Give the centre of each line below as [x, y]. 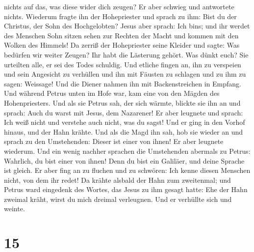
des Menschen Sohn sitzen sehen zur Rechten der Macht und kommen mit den [121, 35]
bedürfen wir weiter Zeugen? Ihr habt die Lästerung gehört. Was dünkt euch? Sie [126, 54]
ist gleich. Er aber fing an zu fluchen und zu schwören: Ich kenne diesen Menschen [127, 170]
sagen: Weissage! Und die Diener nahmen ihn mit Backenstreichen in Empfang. [123, 83]
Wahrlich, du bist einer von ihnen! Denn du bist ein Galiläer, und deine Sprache [124, 160]
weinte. [14, 209]
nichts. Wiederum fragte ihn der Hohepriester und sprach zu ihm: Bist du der [120, 16]
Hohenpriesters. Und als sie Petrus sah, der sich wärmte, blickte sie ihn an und [122, 102]
